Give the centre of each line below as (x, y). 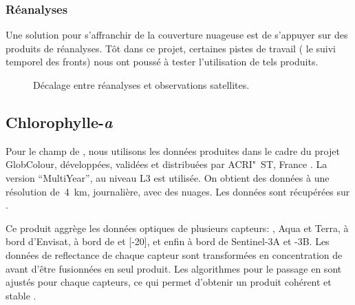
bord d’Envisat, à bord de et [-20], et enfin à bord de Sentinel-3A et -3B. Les (168, 241)
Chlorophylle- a (59, 122)
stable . (21, 295)
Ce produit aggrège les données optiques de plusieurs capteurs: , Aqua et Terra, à (177, 228)
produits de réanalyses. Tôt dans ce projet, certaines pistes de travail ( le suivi (171, 48)
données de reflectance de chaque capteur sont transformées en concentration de (174, 254)
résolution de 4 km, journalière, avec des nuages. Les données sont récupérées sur (178, 191)
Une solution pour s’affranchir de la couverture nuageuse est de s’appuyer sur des (177, 35)
